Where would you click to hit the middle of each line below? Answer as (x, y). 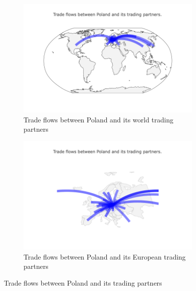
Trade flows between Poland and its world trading (98, 119)
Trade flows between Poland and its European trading (105, 256)
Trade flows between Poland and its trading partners (83, 282)
